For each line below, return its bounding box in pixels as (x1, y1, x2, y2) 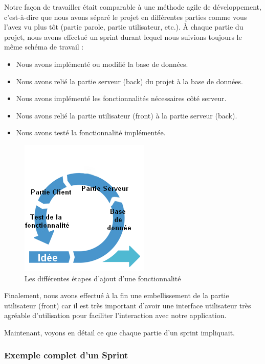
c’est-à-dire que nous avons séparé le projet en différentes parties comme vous (4, 11, 247, 22)
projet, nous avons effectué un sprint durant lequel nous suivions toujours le (4, 31, 242, 42)
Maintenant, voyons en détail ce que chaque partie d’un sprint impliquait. (4, 327, 235, 337)
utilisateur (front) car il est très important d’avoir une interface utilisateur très (4, 300, 251, 310)
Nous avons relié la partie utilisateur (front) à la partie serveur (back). (16, 110, 237, 120)
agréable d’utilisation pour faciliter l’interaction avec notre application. (4, 310, 227, 321)
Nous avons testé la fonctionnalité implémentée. (16, 127, 166, 138)
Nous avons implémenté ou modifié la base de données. (16, 58, 188, 69)
